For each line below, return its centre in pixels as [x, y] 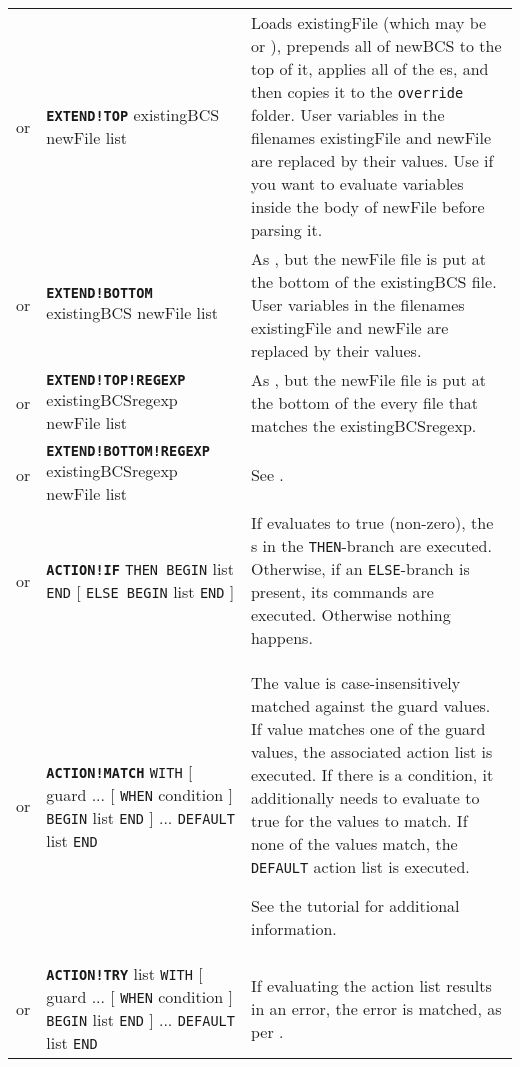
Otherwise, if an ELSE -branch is [360, 568]
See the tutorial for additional [355, 905]
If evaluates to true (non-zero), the [372, 522]
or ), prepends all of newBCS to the [376, 45]
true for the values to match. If [359, 820]
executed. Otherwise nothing [350, 614]
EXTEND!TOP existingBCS [133, 114]
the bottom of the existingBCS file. [373, 281]
